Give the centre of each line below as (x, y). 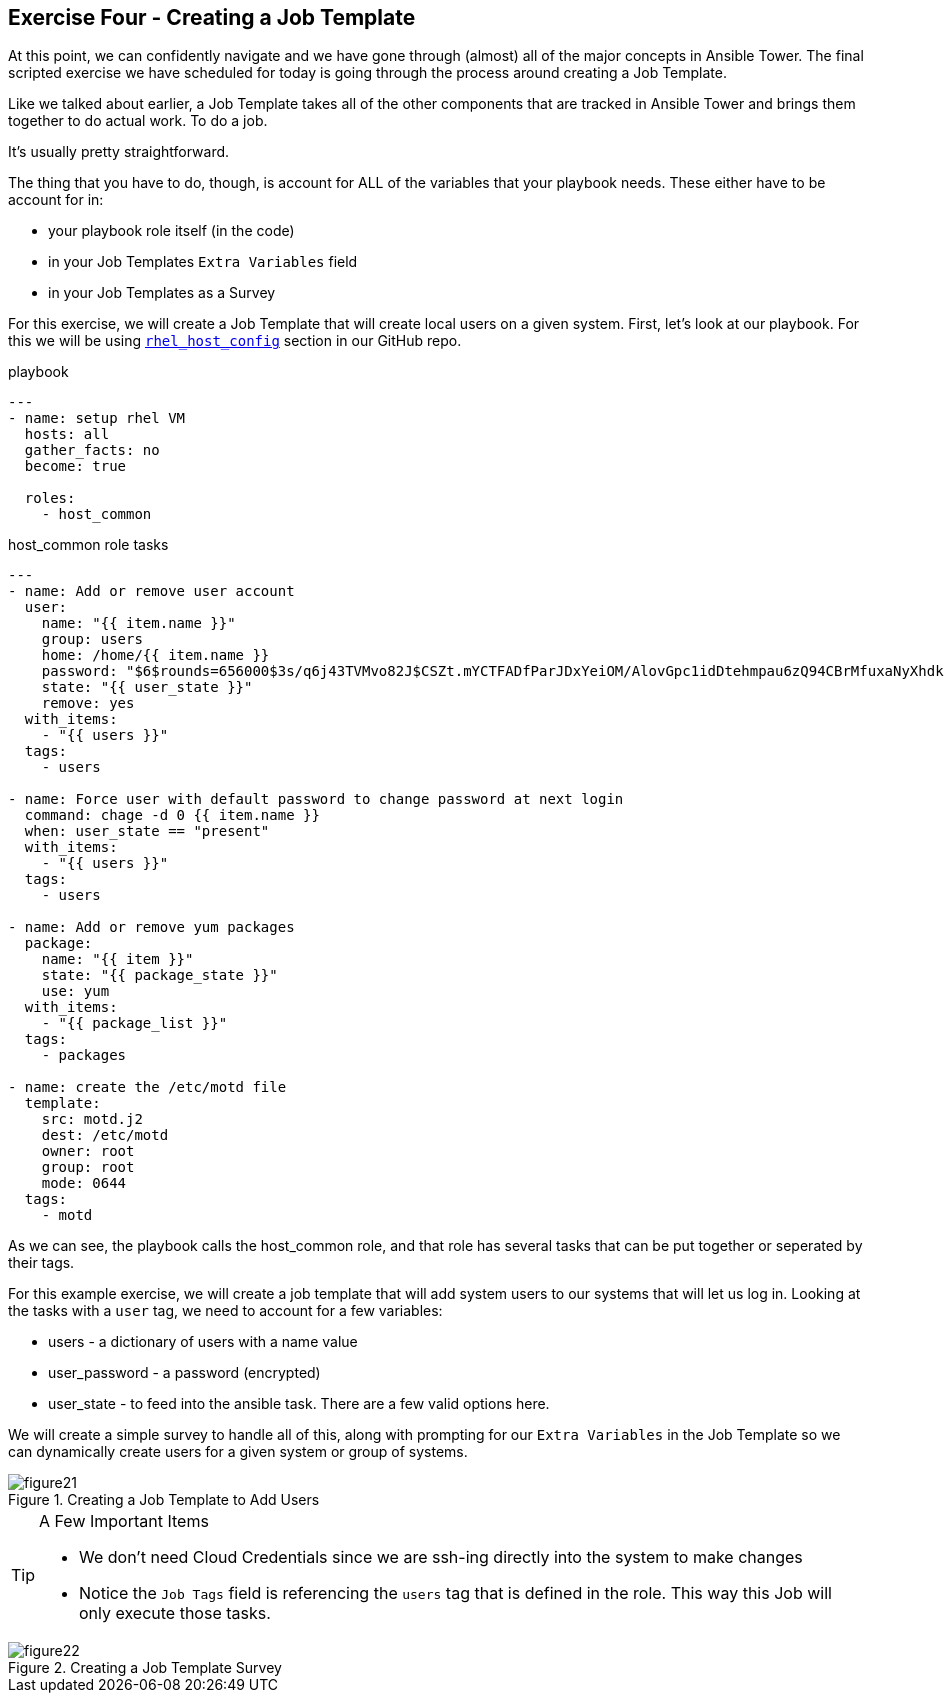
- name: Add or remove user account (151, 591)
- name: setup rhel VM (97, 418)
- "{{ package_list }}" (134, 1023)
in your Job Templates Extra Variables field (203, 262)
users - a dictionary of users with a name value (203, 1342)
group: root (88, 1167)
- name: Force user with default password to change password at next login (316, 799)
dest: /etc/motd (105, 1135)
